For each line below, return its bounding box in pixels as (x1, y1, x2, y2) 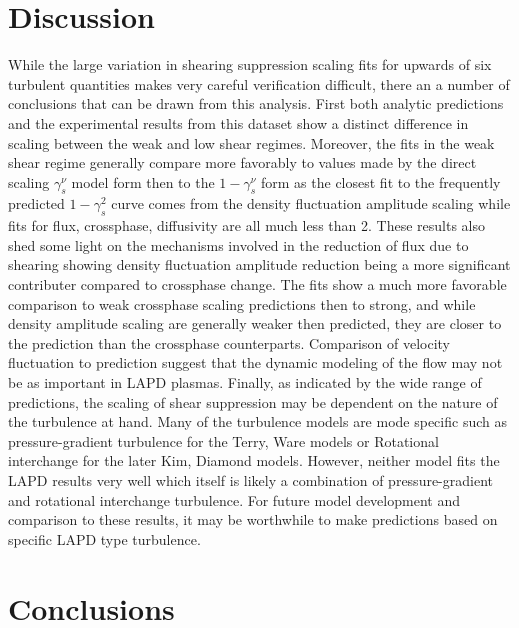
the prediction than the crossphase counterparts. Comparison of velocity (8, 332, 450, 353)
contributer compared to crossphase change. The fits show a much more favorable (8, 274, 507, 295)
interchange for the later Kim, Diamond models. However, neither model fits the (8, 450, 500, 471)
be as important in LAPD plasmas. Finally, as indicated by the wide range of (8, 372, 482, 393)
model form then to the (71, 171, 215, 192)
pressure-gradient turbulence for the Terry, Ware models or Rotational (8, 430, 439, 451)
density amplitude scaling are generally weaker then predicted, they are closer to (8, 313, 502, 334)
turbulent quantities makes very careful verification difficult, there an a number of (8, 73, 510, 94)
